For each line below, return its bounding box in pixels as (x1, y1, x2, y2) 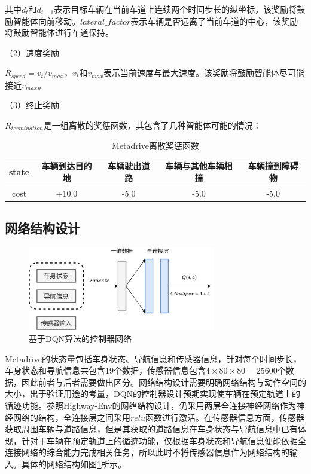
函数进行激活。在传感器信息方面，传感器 (145, 411, 305, 423)
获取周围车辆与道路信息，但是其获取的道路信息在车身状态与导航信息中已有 (5, 423, 298, 435)
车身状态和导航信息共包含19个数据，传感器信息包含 (5, 364, 206, 377)
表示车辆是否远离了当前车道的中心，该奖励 (130, 14, 298, 27)
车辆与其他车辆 (165, 160, 224, 172)
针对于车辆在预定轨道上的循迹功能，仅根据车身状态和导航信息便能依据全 (21, 434, 306, 447)
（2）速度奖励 (5, 46, 59, 59)
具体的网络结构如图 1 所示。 (21, 457, 126, 470)
